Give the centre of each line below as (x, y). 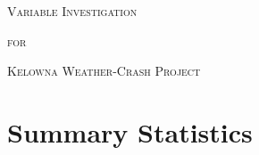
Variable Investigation (72, 11)
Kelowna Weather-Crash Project (104, 71)
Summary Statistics (130, 131)
